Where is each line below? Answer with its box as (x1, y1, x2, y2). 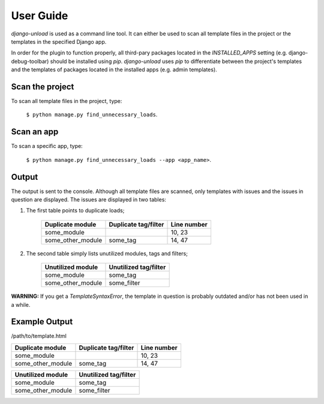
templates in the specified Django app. (11, 38, 107, 45)
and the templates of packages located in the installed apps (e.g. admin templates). (11, 66, 217, 73)
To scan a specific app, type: (11, 143, 83, 150)
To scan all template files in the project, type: (11, 98, 122, 105)
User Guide (11, 9, 68, 22)
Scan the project (11, 82, 74, 92)
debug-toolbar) (11, 58, 49, 65)
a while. (11, 301, 31, 308)
